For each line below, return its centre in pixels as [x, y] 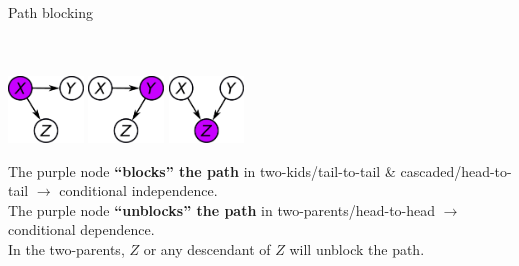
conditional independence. [138, 190]
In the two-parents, [66, 249]
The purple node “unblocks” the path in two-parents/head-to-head [222, 209]
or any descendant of [207, 249]
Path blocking [50, 12]
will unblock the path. [357, 249]
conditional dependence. [81, 229]
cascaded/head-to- [456, 170]
